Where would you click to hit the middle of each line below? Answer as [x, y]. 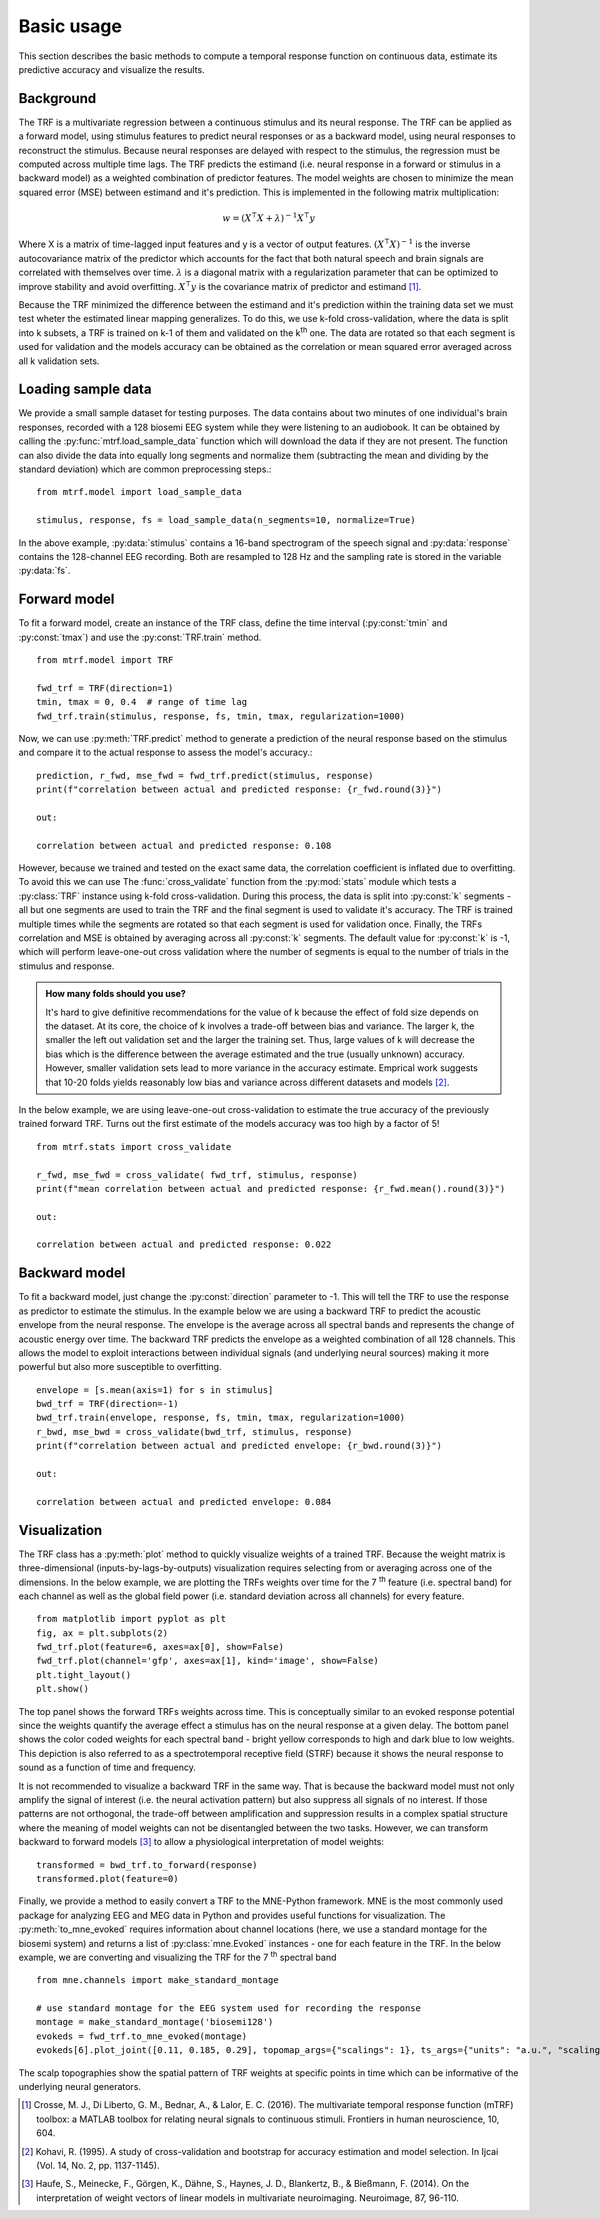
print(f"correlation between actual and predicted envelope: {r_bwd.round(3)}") [239, 1446]
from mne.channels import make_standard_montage [157, 1980]
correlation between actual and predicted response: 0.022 [184, 1244]
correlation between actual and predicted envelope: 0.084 [184, 1501]
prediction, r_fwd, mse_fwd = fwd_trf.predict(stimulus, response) [205, 775]
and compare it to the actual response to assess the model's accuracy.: [165, 752]
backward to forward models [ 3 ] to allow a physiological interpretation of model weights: [201, 1842]
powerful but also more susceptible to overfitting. [120, 1367]
